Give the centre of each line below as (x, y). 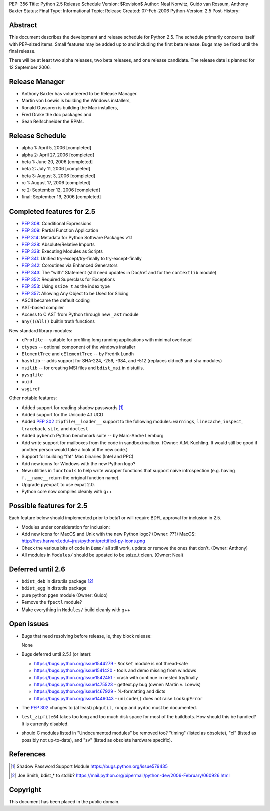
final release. (22, 51)
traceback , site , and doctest (55, 428)
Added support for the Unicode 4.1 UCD (62, 415)
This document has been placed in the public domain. (64, 801)
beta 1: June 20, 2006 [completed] (57, 162)
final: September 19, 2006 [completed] (61, 197)
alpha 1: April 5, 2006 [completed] (57, 148)
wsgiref (31, 389)
